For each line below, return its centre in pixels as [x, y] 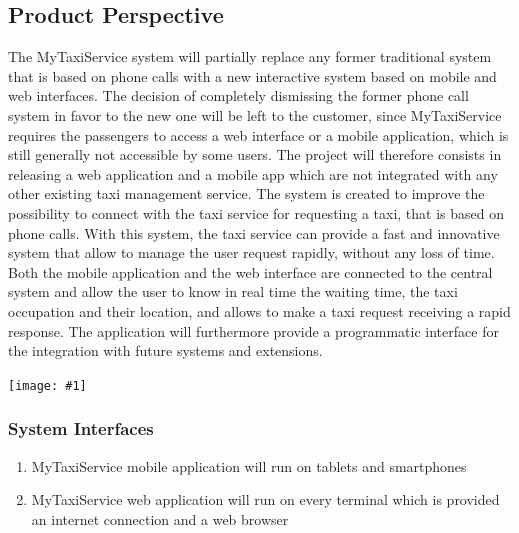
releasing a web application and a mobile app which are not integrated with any [253, 173]
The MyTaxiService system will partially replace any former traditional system [250, 56]
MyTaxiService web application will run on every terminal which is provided [265, 499]
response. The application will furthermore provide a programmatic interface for [253, 330]
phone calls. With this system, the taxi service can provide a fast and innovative [254, 232]
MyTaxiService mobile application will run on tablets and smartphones [249, 465]
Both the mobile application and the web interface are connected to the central [250, 271]
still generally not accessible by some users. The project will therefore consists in [255, 154]
